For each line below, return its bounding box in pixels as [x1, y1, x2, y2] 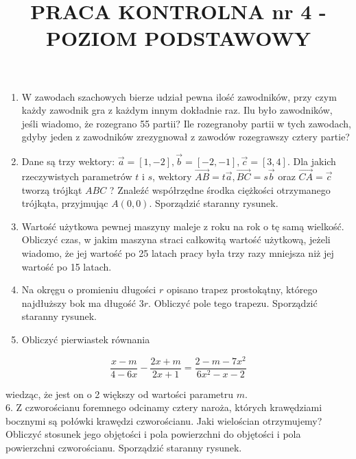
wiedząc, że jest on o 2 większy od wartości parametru [5, 386, 234, 401]
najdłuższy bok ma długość [21, 295, 137, 310]
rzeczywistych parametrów [21, 169, 132, 183]
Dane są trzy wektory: [21, 154, 115, 169]
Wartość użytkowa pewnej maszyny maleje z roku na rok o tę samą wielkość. [21, 219, 344, 233]
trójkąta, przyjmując [21, 196, 108, 210]
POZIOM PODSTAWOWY [45, 24, 311, 52]
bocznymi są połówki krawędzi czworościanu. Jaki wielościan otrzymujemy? [5, 413, 322, 427]
